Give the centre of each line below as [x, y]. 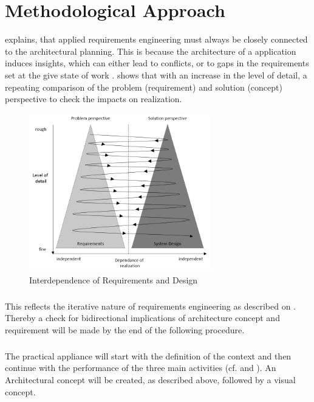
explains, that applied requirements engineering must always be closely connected [156, 39]
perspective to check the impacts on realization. [94, 99]
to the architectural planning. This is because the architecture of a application [151, 51]
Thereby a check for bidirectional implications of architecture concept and [142, 318]
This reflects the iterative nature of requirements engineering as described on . [150, 306]
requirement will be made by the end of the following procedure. [125, 329]
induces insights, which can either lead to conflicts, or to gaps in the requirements [157, 63]
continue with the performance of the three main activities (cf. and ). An [141, 368]
